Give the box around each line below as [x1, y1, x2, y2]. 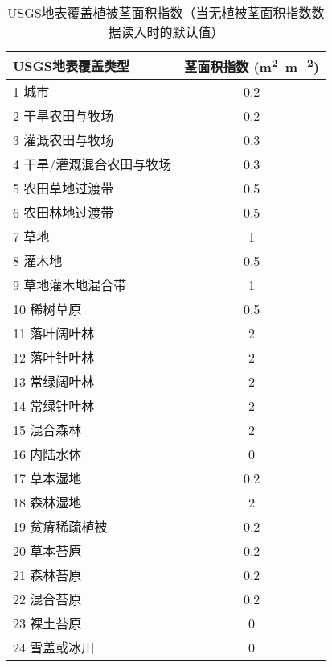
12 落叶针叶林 [13, 348, 95, 367]
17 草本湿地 [13, 469, 82, 488]
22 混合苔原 [13, 590, 82, 609]
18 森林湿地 [13, 493, 82, 512]
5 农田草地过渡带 [13, 179, 114, 198]
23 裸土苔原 [13, 614, 82, 633]
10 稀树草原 [13, 300, 82, 319]
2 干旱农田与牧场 [13, 106, 114, 126]
